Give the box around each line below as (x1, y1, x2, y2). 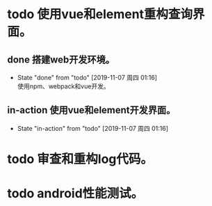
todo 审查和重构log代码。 (7, 151, 154, 167)
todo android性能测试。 (7, 186, 144, 202)
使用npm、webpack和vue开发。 (17, 82, 110, 90)
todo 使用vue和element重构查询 (7, 6, 193, 22)
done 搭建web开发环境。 (7, 54, 115, 65)
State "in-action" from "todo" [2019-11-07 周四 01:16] (17, 124, 169, 132)
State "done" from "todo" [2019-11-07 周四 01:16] (17, 74, 158, 81)
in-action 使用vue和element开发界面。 (7, 104, 176, 116)
